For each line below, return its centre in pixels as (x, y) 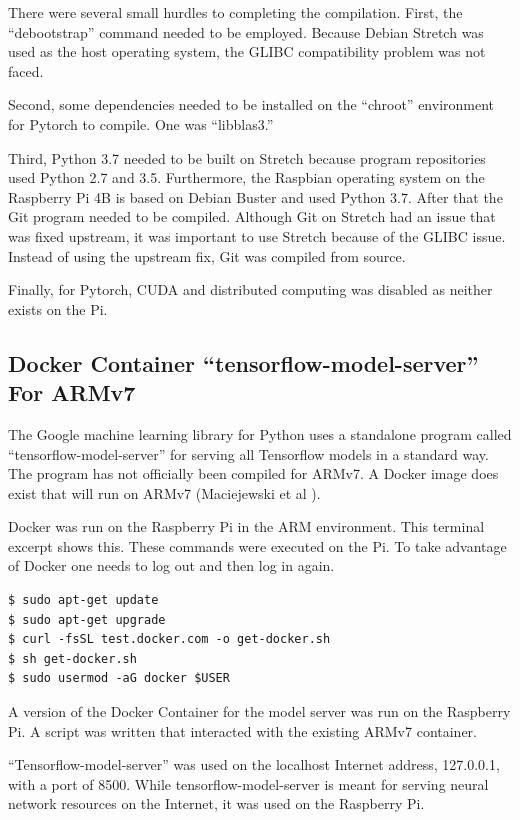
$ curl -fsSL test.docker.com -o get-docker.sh (169, 639)
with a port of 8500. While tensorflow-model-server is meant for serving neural (248, 783)
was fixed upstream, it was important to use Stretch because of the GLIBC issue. (257, 235)
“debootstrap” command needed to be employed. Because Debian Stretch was (246, 31)
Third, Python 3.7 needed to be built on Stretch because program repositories (247, 157)
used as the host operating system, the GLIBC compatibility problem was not (247, 51)
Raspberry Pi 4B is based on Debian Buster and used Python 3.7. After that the (255, 196)
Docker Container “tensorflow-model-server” (243, 362)
